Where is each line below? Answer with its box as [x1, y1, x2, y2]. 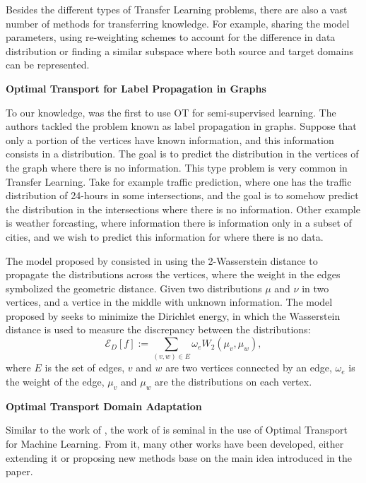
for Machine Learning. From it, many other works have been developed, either [6, 436, 344, 451]
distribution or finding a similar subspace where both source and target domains [6, 43, 353, 58]
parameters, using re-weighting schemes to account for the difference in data [6, 30, 336, 44]
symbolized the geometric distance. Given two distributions [6, 280, 262, 295]
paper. [6, 464, 33, 479]
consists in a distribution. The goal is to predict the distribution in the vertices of [6, 146, 359, 161]
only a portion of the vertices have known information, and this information [6, 132, 334, 147]
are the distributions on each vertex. [155, 374, 312, 388]
